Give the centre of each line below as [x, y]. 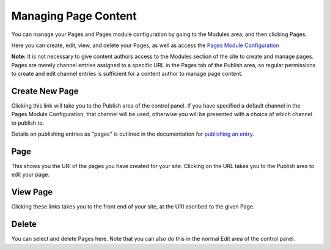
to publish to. [28, 123]
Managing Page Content [74, 16]
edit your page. [31, 175]
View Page [32, 192]
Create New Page [45, 91]
